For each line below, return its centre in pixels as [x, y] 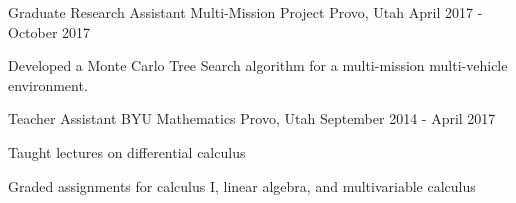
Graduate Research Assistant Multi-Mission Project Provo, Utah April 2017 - [245, 12]
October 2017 [49, 31]
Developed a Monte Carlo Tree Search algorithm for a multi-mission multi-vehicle [258, 65]
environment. [48, 84]
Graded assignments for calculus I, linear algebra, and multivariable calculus [242, 185]
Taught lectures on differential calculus [127, 151]
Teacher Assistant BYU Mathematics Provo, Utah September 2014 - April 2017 [252, 118]
